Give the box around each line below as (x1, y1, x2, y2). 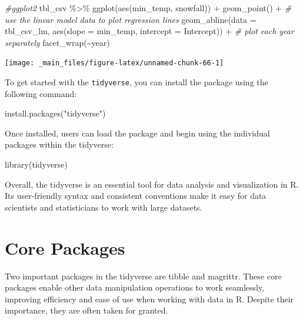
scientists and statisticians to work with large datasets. (5, 201, 202, 213)
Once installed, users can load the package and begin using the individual (5, 126, 270, 139)
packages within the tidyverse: (5, 138, 114, 151)
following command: (5, 87, 77, 99)
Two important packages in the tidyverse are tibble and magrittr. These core (5, 269, 282, 282)
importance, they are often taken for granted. (5, 304, 168, 316)
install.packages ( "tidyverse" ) (5, 107, 106, 119)
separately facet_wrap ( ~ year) (5, 36, 110, 48)
